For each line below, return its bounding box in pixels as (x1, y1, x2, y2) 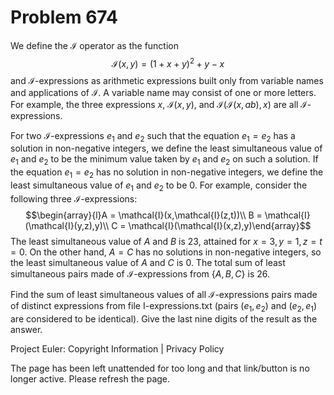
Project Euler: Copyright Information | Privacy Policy (10, 342, 225, 355)
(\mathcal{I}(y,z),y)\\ (24, 219, 110, 231)
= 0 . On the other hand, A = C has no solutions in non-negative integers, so (10, 246, 322, 258)
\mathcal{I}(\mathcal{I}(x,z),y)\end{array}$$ (128, 219, 312, 231)
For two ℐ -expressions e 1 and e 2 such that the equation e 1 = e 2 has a (10, 129, 296, 144)
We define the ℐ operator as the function (10, 39, 179, 51)
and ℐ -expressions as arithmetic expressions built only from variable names (10, 74, 324, 86)
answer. (10, 323, 43, 335)
